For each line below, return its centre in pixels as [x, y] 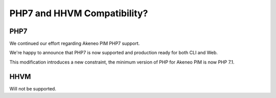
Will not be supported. [33, 88]
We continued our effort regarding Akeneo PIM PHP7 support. [75, 44]
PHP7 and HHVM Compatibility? [79, 13]
